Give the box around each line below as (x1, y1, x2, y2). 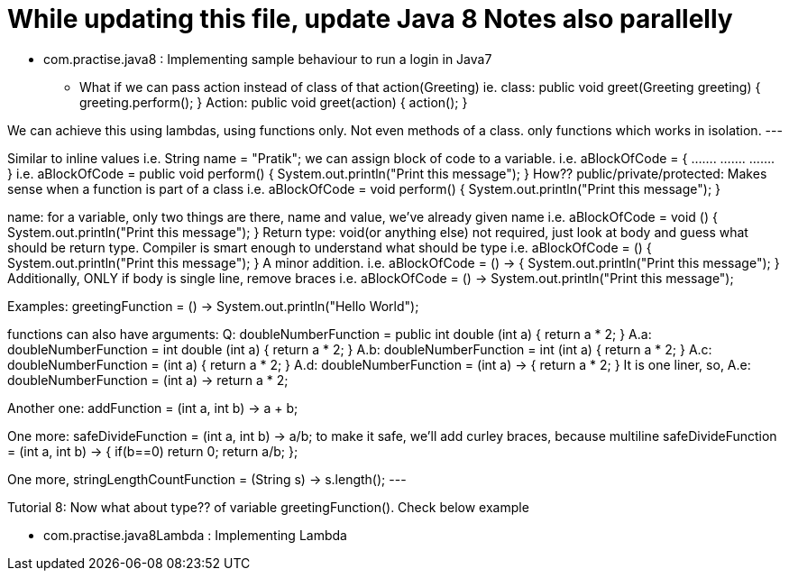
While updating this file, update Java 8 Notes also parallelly (7, 4, 733, 34)
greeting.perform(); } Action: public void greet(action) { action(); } (79, 94, 468, 110)
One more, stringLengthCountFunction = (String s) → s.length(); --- (7, 471, 407, 487)
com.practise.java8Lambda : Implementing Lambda (43, 527, 347, 543)
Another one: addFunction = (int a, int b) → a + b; (7, 399, 298, 416)
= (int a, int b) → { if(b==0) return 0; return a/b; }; (7, 443, 298, 459)
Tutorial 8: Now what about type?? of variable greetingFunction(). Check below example (7, 499, 529, 515)
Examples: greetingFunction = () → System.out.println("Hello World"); (7, 298, 419, 314)
